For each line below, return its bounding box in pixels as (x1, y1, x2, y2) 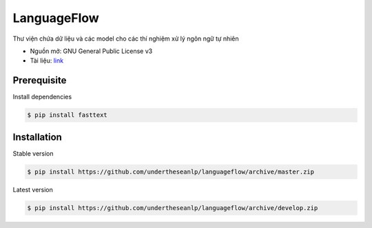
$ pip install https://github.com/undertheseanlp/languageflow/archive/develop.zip (27, 204, 318, 211)
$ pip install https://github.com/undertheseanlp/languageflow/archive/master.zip (27, 167, 315, 176)
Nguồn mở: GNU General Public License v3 (30, 47, 153, 55)
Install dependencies (12, 93, 72, 101)
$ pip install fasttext (27, 111, 108, 119)
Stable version (12, 149, 54, 158)
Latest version (12, 185, 53, 194)
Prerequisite (12, 74, 67, 86)
